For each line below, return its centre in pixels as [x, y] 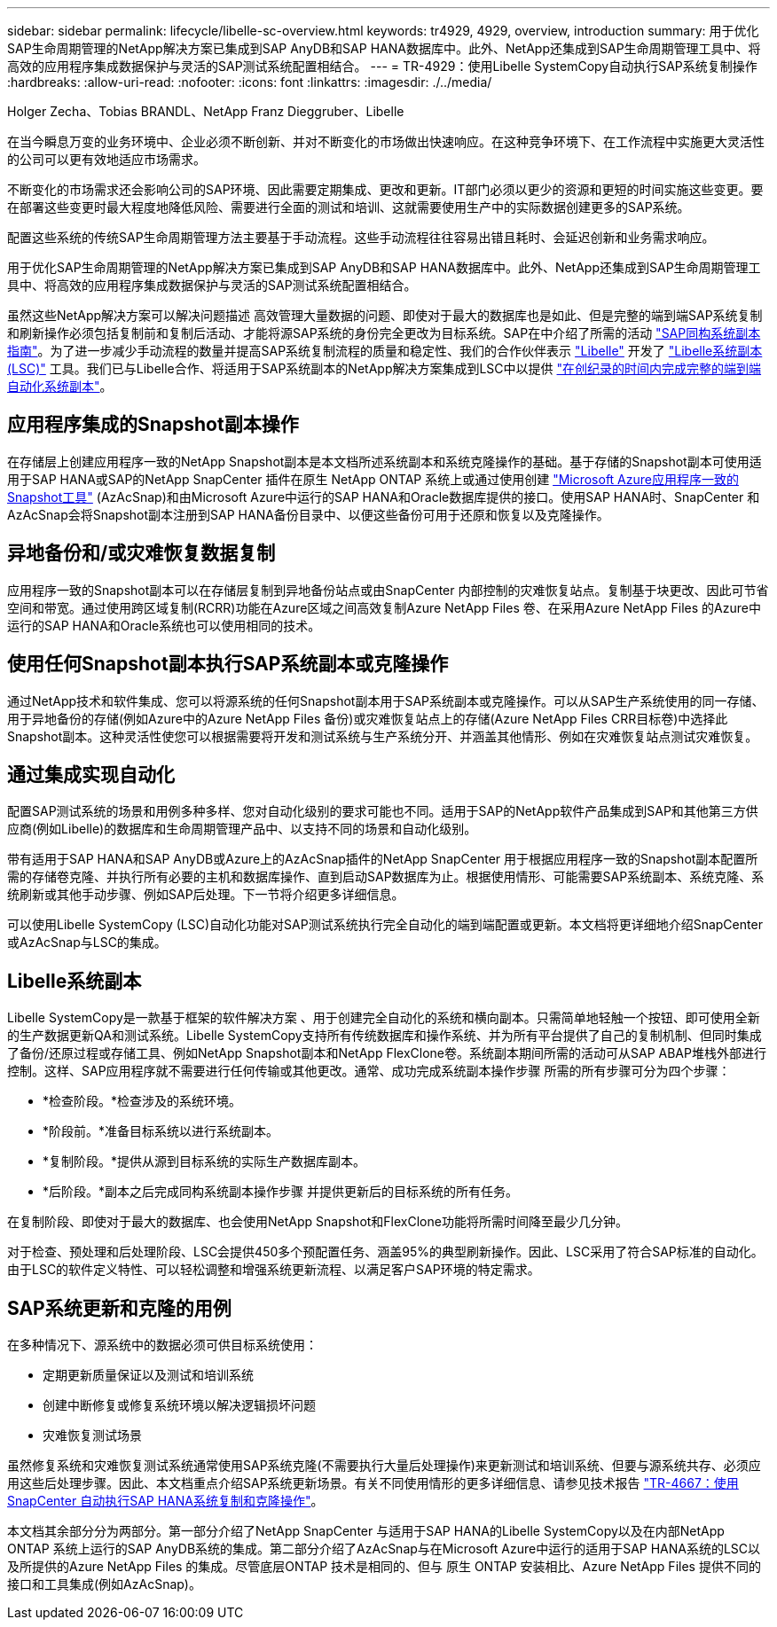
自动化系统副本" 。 [60, 386]
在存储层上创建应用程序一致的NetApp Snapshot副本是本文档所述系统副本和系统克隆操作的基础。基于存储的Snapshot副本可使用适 [385, 461]
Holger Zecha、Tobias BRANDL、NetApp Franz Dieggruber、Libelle [206, 111]
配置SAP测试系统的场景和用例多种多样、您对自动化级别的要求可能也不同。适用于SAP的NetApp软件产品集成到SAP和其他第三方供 [383, 811]
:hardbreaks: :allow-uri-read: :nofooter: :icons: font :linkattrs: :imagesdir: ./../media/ [250, 82]
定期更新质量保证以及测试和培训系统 [148, 1375]
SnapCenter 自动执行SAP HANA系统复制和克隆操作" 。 [165, 1501]
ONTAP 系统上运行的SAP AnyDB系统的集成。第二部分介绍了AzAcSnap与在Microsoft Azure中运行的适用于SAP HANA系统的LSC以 [384, 1549]
